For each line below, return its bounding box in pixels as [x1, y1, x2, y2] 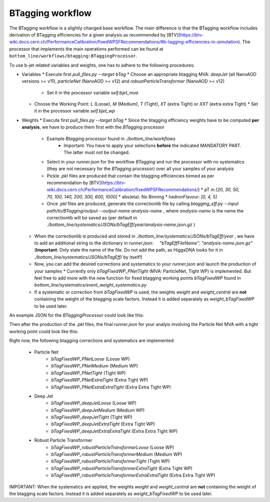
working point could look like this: [9, 328, 78, 334]
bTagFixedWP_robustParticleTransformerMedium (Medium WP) [51, 451, 182, 457]
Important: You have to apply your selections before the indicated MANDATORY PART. [63, 142, 242, 148]
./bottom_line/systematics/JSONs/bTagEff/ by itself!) [34, 254, 142, 260]
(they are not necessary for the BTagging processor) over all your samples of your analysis [46, 165, 234, 172]
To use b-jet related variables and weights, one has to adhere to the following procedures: [9, 62, 195, 68]
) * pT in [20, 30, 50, [198, 186, 240, 192]
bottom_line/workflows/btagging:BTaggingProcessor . [9, 53, 137, 59]
